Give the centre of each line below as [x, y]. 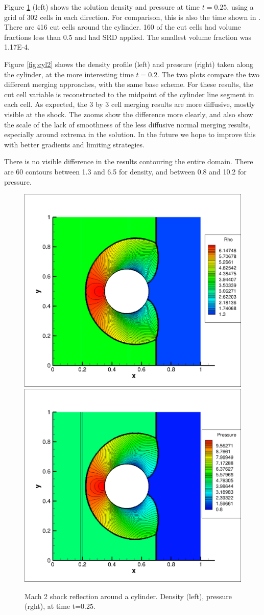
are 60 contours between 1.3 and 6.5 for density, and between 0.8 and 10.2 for [125, 171]
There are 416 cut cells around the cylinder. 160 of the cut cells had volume [123, 27]
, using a [240, 7]
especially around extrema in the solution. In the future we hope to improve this [130, 134]
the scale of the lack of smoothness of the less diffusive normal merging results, [127, 124]
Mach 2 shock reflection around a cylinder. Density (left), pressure [128, 596]
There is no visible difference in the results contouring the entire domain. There [129, 161]
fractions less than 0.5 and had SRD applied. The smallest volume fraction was [128, 37]
